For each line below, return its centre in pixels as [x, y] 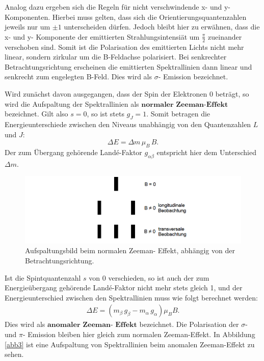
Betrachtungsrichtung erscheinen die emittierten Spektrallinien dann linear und [128, 66]
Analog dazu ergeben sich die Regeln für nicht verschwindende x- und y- [118, 7]
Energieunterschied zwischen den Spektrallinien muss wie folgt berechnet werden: [131, 297]
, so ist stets [105, 114]
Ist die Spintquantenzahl [43, 277]
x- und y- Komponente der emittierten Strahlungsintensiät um [102, 36]
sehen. [14, 354]
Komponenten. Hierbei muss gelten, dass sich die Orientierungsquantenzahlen [126, 17]
